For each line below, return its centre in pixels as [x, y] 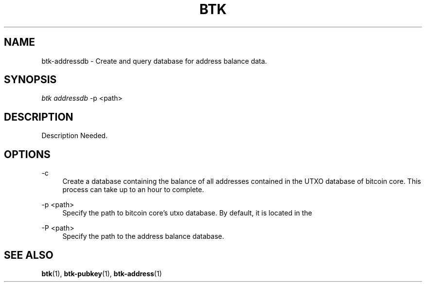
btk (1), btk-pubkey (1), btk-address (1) [102, 273]
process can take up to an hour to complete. [133, 190]
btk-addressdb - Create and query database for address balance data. [154, 61]
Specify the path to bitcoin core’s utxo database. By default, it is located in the [187, 213]
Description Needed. [75, 136]
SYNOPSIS [30, 80]
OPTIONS [27, 154]
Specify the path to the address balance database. [143, 236]
